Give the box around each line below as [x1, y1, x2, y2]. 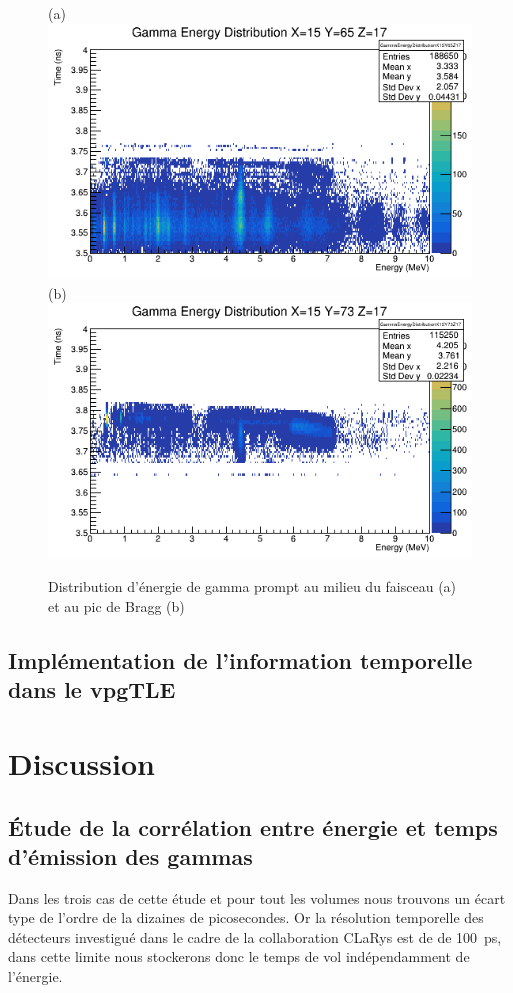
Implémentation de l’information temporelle [8, 644, 473, 675]
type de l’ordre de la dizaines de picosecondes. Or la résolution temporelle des [8, 907, 484, 928]
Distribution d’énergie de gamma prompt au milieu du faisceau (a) [48, 576, 457, 597]
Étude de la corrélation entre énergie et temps [8, 811, 498, 842]
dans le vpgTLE [8, 674, 176, 705]
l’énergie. [8, 966, 63, 987]
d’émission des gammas [8, 840, 253, 871]
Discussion [8, 742, 155, 783]
